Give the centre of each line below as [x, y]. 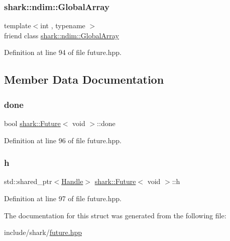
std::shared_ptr [28, 181]
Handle [72, 181]
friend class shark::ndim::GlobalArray [62, 35]
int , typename [63, 25]
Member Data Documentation [84, 79]
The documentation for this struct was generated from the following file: [115, 215]
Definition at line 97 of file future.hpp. [63, 198]
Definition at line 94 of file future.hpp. [63, 52]
